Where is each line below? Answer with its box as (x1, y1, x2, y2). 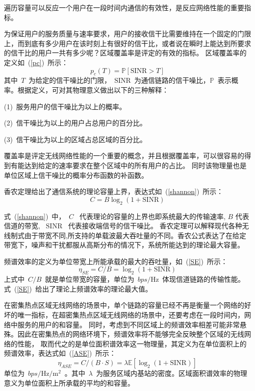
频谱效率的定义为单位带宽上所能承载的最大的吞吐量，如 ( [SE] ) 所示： (4, 256, 228, 266)
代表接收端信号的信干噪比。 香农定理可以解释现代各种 (68, 220, 242, 231)
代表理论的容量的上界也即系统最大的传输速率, (79, 211, 226, 221)
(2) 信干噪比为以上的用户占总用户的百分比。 (4, 118, 147, 128)
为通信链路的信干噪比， (134, 75, 210, 85)
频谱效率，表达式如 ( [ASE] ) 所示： (4, 348, 116, 358)
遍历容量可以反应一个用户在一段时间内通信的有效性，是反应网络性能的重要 (4, 2, 244, 12)
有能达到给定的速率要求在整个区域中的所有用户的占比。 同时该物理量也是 (10, 160, 247, 170)
